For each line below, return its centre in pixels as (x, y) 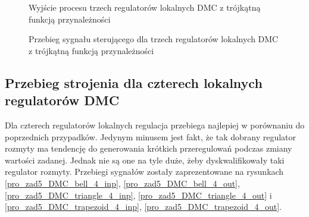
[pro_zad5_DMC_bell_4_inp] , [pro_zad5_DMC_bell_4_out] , (122, 183)
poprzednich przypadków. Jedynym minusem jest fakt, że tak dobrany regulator (151, 136)
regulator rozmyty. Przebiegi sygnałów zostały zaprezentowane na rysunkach (144, 172)
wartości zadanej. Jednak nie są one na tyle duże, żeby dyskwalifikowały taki (145, 160)
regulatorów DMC (62, 100)
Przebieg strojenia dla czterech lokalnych (134, 82)
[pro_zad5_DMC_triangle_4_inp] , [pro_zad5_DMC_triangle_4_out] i (138, 195)
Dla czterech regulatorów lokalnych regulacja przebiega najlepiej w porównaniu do (155, 125)
